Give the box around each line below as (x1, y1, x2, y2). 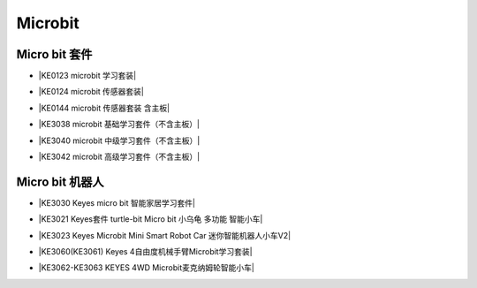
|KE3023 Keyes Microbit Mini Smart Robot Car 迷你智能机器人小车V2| (38, 230, 291, 240)
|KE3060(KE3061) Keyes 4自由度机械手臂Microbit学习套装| (38, 246, 253, 257)
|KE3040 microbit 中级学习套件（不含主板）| (38, 135, 201, 146)
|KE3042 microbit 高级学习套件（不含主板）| (38, 151, 201, 163)
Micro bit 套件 (16, 47, 93, 62)
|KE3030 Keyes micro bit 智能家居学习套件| (38, 197, 196, 208)
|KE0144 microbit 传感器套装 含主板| (38, 102, 170, 113)
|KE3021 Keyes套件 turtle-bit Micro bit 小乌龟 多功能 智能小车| (38, 214, 263, 224)
